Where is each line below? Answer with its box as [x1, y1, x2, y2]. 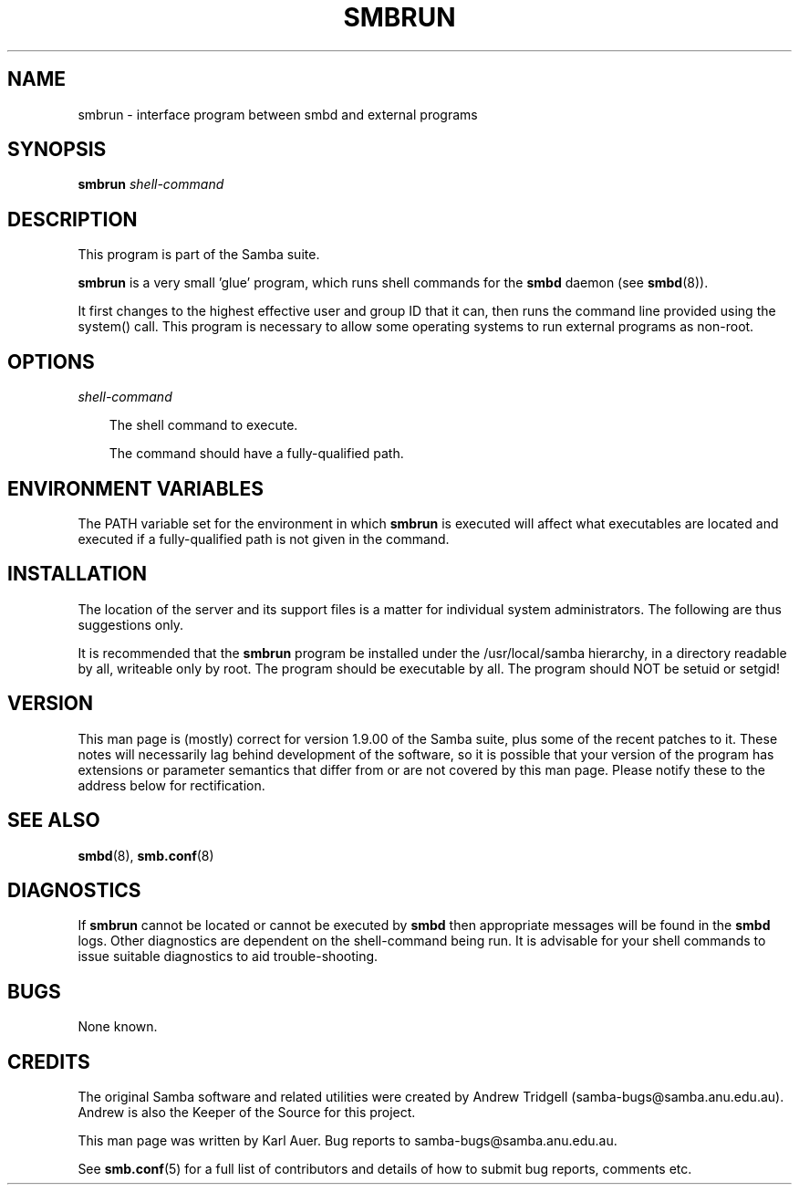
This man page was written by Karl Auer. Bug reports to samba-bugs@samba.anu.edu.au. [78, 1133, 617, 1149]
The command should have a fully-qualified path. [109, 445, 404, 462]
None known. [78, 1019, 158, 1035]
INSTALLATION [7, 562, 147, 586]
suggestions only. [78, 616, 184, 633]
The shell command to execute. [109, 417, 298, 434]
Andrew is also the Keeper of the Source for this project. [78, 1104, 416, 1121]
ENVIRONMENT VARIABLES [7, 476, 264, 500]
